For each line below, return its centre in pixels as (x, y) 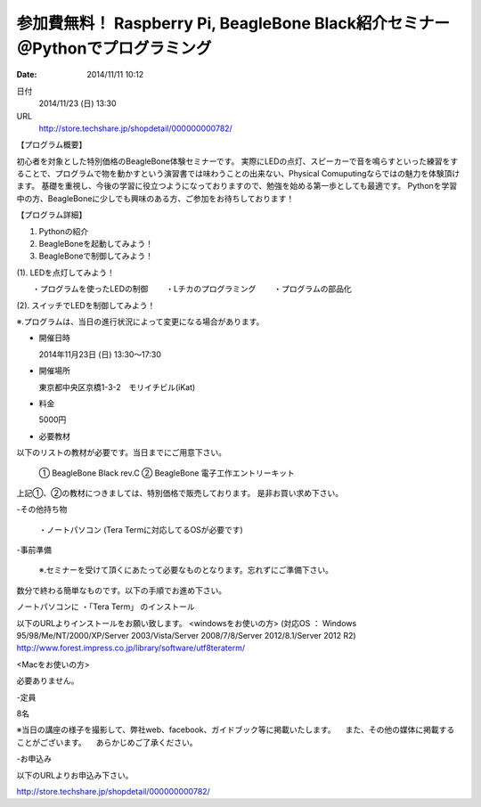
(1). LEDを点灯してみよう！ (65, 273)
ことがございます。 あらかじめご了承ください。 (107, 742)
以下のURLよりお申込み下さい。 (75, 775)
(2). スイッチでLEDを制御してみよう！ (86, 305)
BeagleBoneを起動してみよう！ (96, 244)
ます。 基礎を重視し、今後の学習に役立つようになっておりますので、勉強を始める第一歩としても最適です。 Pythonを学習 (237, 186)
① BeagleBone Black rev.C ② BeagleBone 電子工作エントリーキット (167, 473)
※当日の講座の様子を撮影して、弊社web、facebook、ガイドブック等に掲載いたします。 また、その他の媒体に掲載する (236, 730)
